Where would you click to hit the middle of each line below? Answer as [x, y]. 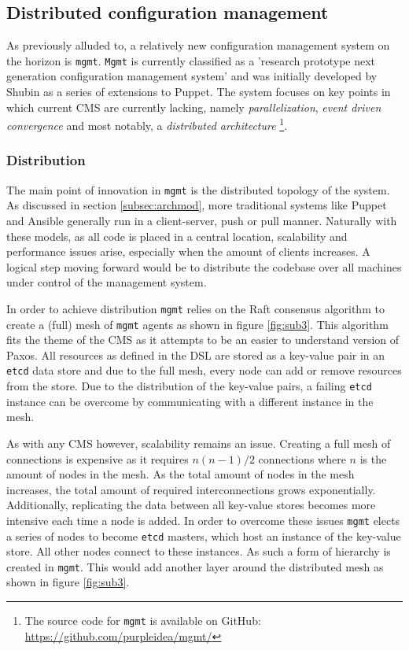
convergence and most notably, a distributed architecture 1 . [147, 124]
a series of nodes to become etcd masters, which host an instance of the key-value [204, 536]
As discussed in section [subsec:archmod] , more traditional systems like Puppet [197, 205]
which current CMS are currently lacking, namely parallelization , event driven [194, 107]
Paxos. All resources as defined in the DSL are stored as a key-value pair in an [196, 355]
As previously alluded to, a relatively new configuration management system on [198, 45]
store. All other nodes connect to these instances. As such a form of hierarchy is [199, 551]
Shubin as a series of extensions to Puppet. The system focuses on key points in [199, 92]
